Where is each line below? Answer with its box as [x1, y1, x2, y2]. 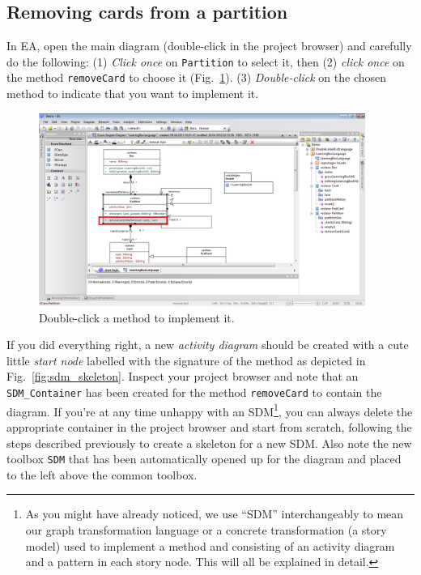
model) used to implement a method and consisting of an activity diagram [25, 537, 395, 554]
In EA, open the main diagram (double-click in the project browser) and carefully [6, 37, 412, 54]
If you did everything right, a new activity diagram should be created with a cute [6, 336, 409, 353]
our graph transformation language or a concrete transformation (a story [25, 521, 387, 538]
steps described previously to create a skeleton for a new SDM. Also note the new [6, 434, 412, 451]
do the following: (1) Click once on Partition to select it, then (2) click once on [6, 53, 405, 70]
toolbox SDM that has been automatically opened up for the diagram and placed [6, 450, 402, 467]
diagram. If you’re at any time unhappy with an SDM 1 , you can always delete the [6, 400, 413, 420]
